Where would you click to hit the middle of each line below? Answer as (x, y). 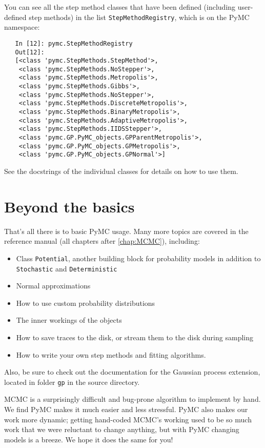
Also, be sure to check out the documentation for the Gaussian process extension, (132, 372)
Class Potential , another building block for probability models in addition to (138, 258)
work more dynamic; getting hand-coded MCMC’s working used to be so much (128, 419)
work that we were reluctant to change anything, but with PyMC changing (122, 429)
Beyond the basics (69, 206)
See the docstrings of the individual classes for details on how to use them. (121, 171)
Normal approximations (53, 286)
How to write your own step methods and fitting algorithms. (111, 354)
